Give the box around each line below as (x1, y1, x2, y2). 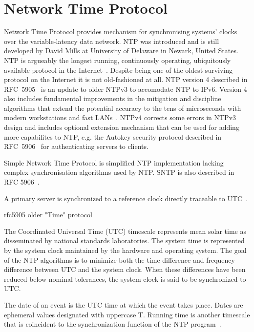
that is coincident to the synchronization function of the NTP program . (4, 319, 221, 329)
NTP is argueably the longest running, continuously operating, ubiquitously (4, 55, 231, 65)
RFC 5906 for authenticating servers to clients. (4, 141, 148, 151)
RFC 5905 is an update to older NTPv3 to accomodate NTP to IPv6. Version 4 (4, 83, 247, 94)
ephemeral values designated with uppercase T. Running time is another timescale (4, 309, 250, 319)
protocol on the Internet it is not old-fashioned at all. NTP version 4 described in (4, 74, 248, 84)
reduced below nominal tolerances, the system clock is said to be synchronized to (4, 273, 246, 284)
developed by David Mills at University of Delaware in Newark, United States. (4, 45, 238, 56)
